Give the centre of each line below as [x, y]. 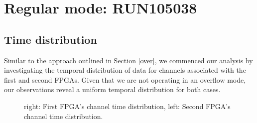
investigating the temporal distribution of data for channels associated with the [125, 70]
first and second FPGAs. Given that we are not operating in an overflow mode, [125, 79]
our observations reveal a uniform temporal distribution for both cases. [112, 89]
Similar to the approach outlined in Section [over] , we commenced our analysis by [128, 60]
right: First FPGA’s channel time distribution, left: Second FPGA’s [127, 106]
